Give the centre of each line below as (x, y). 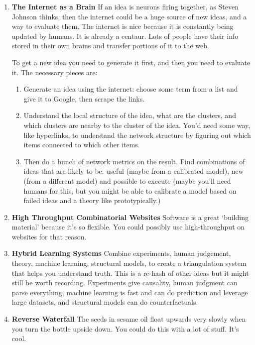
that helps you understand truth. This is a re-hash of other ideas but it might (130, 273)
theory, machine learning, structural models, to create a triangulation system (129, 263)
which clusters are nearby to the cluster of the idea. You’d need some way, (137, 125)
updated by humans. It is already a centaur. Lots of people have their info (125, 36)
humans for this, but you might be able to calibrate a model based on (130, 190)
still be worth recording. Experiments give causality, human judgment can (125, 283)
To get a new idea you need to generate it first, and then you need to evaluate (131, 62)
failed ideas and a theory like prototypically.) (92, 200)
